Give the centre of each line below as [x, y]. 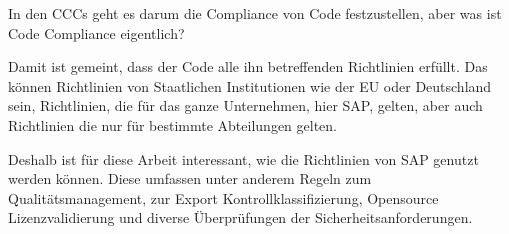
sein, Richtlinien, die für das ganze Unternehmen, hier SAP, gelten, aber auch [245, 105]
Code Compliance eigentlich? [96, 32]
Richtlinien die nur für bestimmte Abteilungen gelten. [172, 124]
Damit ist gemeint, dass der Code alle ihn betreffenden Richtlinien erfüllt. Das [248, 66]
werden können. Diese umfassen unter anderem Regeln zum [190, 178]
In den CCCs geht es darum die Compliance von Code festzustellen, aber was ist [255, 13]
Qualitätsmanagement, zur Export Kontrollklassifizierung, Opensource [223, 197]
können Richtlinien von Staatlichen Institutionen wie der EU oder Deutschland [250, 85]
